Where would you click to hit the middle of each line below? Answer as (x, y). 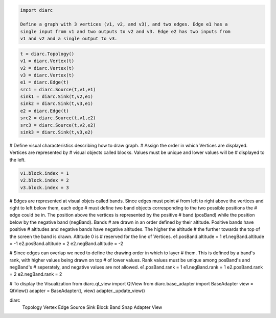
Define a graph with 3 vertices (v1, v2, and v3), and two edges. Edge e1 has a (124, 24)
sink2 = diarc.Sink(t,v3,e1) (57, 104)
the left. (17, 160)
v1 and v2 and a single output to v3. (69, 39)
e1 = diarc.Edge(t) (44, 82)
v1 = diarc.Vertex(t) (47, 61)
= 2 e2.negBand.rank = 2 (36, 274)
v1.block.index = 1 (44, 173)
